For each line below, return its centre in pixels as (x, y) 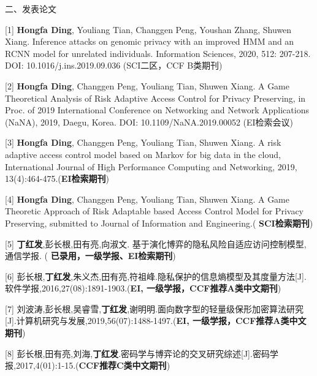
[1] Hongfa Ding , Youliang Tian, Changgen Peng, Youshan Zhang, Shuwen (148, 29)
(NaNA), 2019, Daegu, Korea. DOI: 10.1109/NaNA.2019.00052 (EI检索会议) (149, 122)
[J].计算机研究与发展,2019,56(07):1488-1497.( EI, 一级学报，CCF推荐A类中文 (156, 321)
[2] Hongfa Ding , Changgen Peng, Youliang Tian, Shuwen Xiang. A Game (147, 85)
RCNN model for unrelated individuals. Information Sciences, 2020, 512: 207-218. (158, 53)
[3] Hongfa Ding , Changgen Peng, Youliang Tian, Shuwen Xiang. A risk (143, 142)
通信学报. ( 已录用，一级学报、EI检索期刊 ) (90, 256)
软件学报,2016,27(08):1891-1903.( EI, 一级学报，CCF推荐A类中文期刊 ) (143, 288)
